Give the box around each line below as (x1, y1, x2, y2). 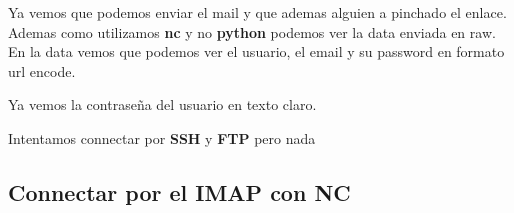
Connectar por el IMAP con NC (8, 176, 351, 207)
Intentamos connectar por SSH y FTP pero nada (8, 127, 316, 148)
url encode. (8, 60, 76, 81)
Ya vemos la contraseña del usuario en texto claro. (8, 94, 317, 115)
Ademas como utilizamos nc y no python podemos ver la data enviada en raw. (8, 21, 496, 42)
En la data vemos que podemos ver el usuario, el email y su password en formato (8, 41, 505, 62)
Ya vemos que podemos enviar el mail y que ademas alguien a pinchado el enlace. (8, 2, 507, 22)
